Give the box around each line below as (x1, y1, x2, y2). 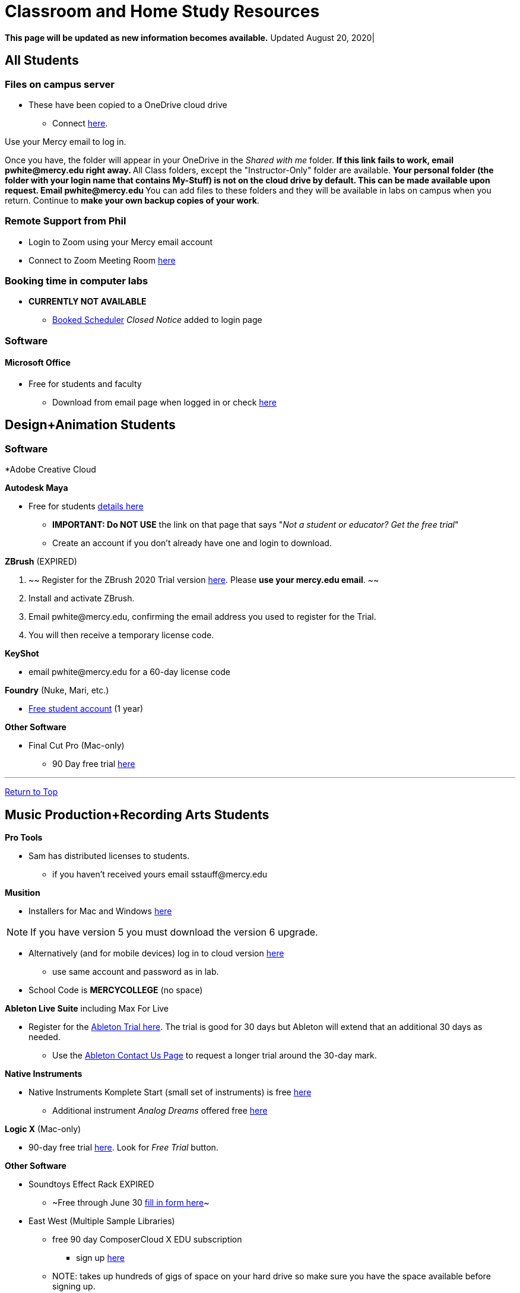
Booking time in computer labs (5, 275, 148, 287)
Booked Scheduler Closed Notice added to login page (52, 315, 262, 325)
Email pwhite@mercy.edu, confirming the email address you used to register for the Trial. (28, 611, 376, 622)
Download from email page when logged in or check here (52, 397, 277, 408)
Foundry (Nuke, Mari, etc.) (5, 685, 109, 696)
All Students (5, 53, 79, 68)
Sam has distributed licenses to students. (28, 851, 190, 861)
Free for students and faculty (28, 379, 142, 389)
